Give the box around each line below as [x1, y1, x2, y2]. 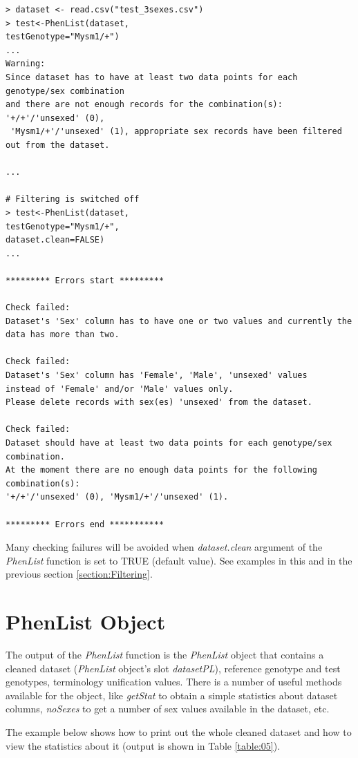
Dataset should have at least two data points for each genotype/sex [6, 438, 332, 448]
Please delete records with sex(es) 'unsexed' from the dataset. [6, 397, 312, 408]
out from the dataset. [6, 140, 110, 150]
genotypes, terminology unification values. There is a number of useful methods [6, 674, 342, 689]
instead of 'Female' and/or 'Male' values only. [6, 383, 234, 394]
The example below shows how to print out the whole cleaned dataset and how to [6, 725, 352, 739]
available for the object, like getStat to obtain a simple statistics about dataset [6, 688, 338, 702]
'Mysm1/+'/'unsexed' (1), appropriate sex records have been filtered [10, 126, 342, 137]
